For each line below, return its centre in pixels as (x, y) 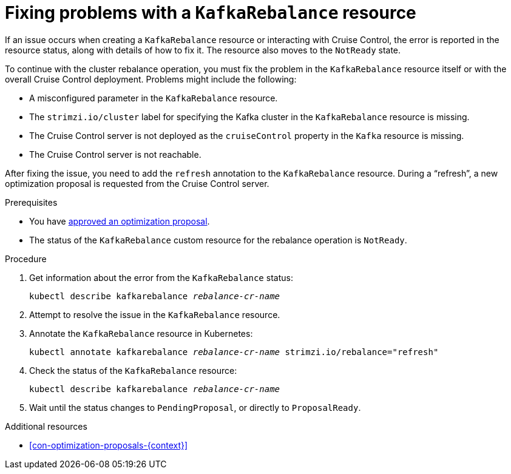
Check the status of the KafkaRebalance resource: (133, 370)
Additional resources (46, 426)
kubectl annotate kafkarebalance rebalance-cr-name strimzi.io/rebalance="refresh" (234, 352)
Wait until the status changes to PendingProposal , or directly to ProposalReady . (195, 407)
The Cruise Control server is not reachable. (115, 154)
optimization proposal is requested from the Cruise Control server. (137, 183)
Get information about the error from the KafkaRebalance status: (161, 277)
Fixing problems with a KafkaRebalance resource (211, 13)
